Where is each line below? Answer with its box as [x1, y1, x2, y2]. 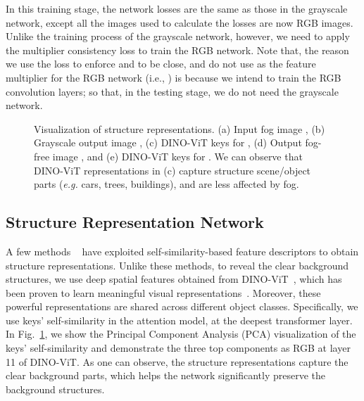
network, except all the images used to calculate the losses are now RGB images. [6, 15, 353, 30]
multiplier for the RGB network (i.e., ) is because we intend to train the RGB [6, 70, 341, 84]
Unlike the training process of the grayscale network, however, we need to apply [6, 29, 350, 44]
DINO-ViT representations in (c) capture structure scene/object [34, 163, 311, 177]
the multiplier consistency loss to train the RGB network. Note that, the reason [6, 42, 349, 57]
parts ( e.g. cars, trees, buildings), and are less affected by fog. [34, 177, 299, 191]
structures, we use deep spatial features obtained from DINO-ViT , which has [6, 272, 342, 286]
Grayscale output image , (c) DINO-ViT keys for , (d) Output [34, 135, 302, 150]
